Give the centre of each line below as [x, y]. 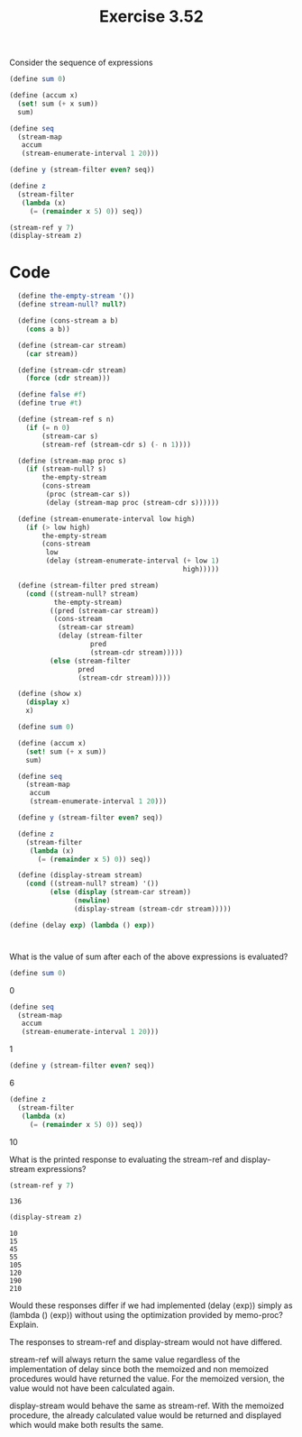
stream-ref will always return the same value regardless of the [125, 1359]
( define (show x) [50, 694]
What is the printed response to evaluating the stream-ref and [124, 1159]
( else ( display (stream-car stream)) [120, 892]
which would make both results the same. [87, 1425]
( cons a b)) [48, 329]
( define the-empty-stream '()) [76, 296]
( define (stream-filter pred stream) [88, 585]
